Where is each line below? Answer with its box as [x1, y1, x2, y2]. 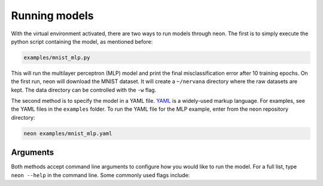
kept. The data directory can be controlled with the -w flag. [11, 86, 157, 93]
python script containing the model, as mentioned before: [11, 38, 153, 45]
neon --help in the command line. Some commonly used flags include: [11, 171, 190, 179]
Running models [11, 9, 94, 22]
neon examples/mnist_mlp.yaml [23, 130, 112, 137]
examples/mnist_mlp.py [23, 54, 90, 61]
